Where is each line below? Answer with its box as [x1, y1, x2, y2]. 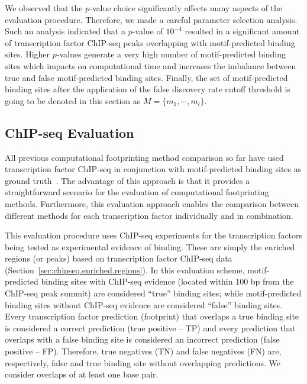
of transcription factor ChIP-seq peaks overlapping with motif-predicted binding [5, 36, 295, 49]
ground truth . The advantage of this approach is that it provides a [5, 174, 250, 186]
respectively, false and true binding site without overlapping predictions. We [5, 356, 281, 369]
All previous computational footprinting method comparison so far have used [5, 151, 284, 163]
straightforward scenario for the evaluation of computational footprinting [5, 186, 269, 198]
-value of [132, 25, 163, 37]
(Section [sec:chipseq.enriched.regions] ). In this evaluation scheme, [5, 263, 245, 276]
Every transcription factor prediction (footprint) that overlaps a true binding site [5, 310, 299, 322]
